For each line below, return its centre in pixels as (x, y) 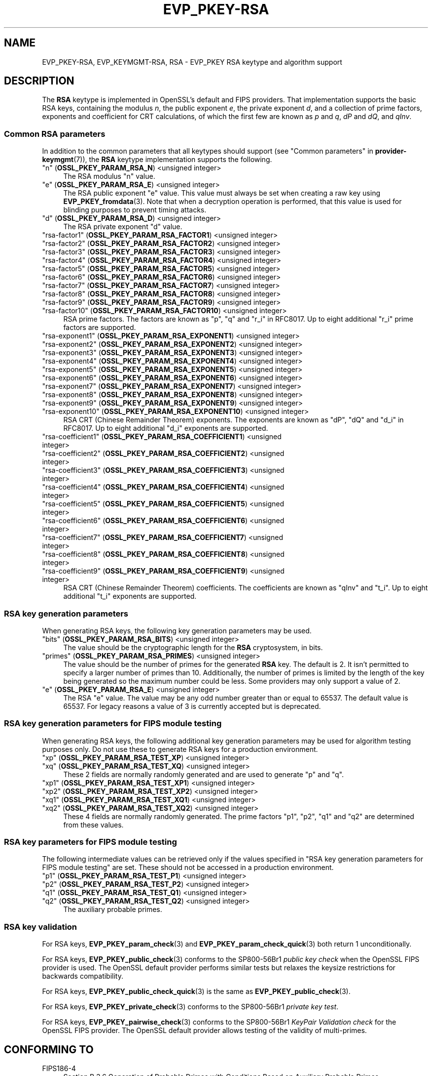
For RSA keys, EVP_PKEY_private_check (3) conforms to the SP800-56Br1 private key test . (190, 1007)
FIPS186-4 (59, 1069)
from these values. (93, 825)
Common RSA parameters (55, 134)
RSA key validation (41, 927)
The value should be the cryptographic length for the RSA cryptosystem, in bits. (193, 647)
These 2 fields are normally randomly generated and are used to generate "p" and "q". (204, 774)
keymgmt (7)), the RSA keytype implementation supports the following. (157, 160)
